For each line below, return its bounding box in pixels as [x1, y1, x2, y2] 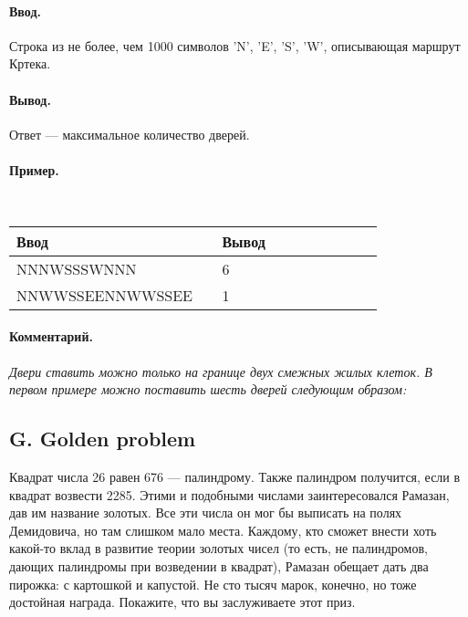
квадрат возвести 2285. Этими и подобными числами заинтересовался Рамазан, [9, 485, 450, 504]
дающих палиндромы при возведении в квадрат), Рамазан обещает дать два [9, 556, 429, 575]
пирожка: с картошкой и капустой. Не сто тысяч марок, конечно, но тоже [9, 574, 417, 593]
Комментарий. [9, 327, 93, 346]
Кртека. [9, 54, 51, 73]
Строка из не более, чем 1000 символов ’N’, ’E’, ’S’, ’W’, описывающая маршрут [9, 36, 461, 55]
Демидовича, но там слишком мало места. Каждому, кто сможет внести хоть [9, 520, 437, 539]
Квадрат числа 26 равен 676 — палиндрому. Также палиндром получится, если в [9, 467, 461, 486]
